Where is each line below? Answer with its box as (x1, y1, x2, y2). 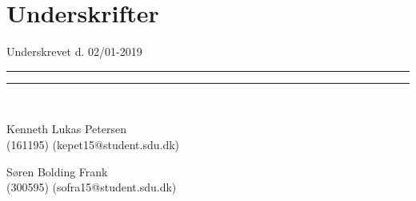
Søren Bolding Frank (6, 163, 108, 179)
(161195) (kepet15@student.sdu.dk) (6, 136, 180, 152)
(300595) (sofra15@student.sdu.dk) (6, 179, 177, 195)
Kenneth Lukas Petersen (6, 120, 126, 137)
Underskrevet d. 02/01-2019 (6, 43, 142, 60)
